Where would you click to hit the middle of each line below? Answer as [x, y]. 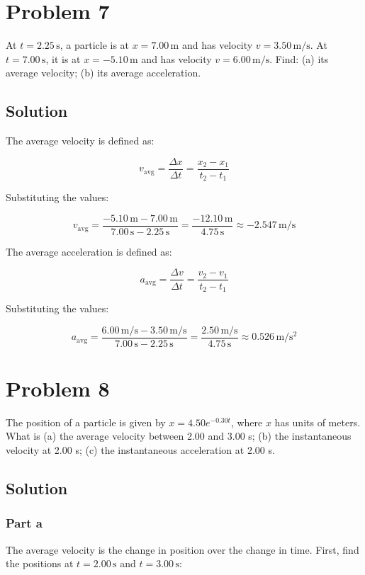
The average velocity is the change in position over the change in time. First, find [182, 549]
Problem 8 [58, 388]
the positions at [40, 563]
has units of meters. [318, 422]
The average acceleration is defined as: [89, 251]
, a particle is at [95, 45]
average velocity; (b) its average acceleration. [103, 73]
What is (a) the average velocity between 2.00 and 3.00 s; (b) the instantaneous [179, 436]
